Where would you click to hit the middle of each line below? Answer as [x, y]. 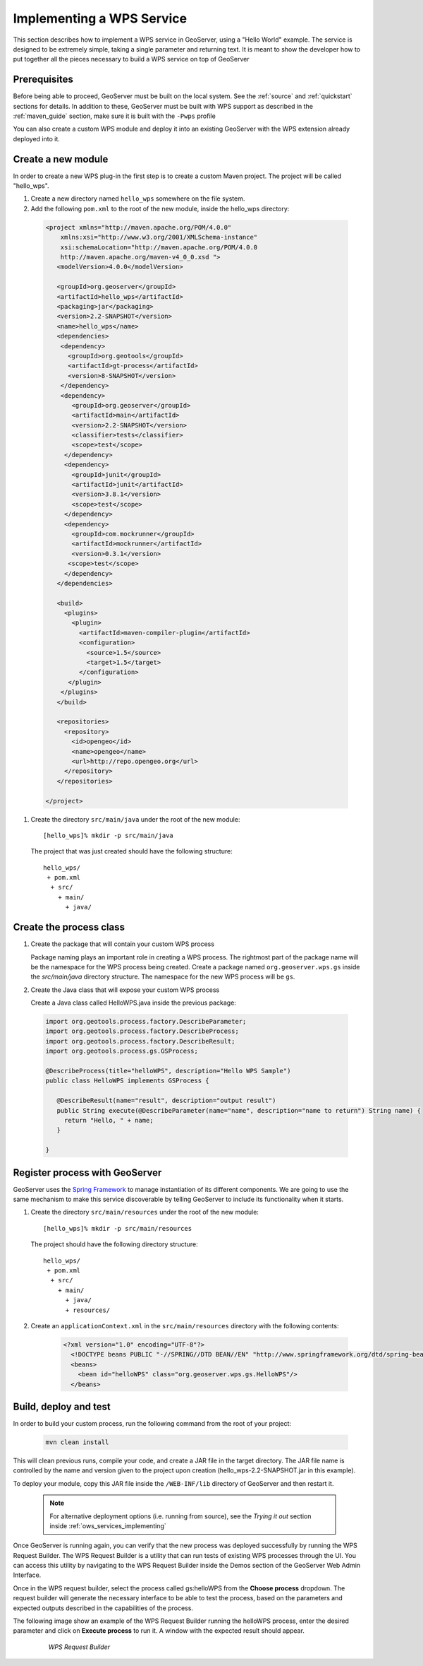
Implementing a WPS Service [100, 18]
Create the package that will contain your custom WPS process [123, 944]
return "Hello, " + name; [109, 1120]
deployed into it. [36, 138]
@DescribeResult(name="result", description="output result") [166, 1101]
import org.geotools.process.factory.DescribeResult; [140, 1041]
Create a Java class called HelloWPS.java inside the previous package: [133, 1003]
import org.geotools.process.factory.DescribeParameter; [146, 1022]
